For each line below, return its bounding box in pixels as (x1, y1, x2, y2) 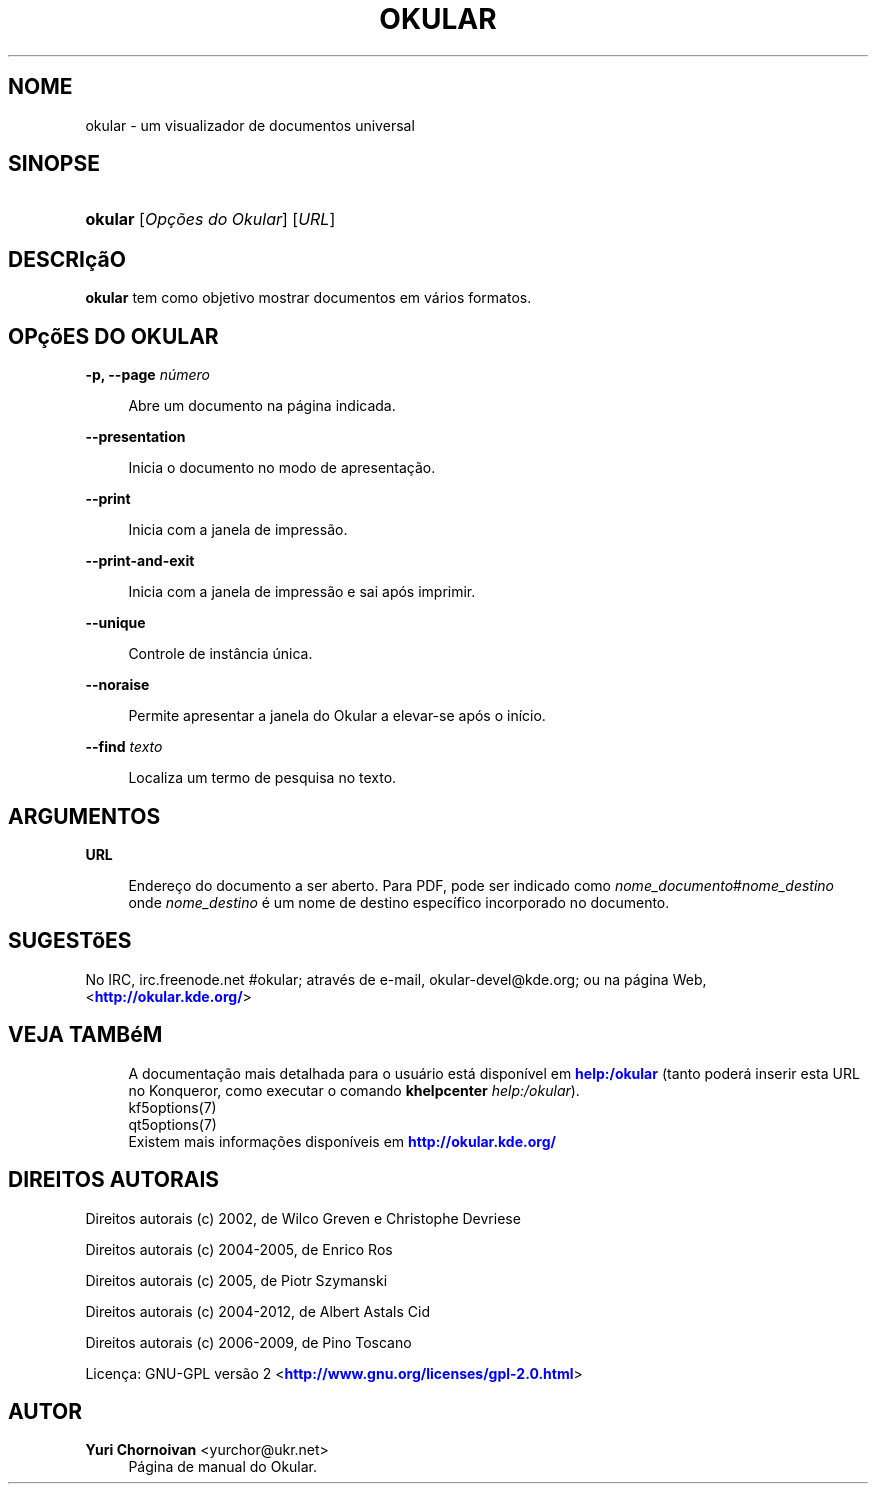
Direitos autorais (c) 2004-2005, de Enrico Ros (85, 1240, 393, 1258)
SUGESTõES (8, 928, 132, 954)
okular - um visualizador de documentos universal (85, 116, 415, 134)
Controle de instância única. (128, 645, 313, 663)
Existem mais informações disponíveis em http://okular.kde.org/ (128, 1132, 556, 1150)
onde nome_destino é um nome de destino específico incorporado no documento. (128, 893, 670, 911)
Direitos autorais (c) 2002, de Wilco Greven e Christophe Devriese (85, 1209, 521, 1227)
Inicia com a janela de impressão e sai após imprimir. (128, 583, 476, 601)
